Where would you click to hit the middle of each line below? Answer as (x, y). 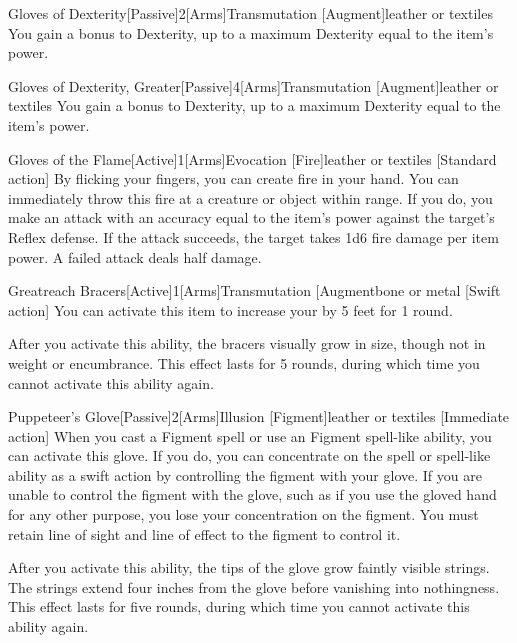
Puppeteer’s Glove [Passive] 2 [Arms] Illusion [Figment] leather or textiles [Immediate (259, 416)
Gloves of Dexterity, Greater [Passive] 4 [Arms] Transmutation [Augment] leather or (253, 85)
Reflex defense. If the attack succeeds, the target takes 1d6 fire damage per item (253, 236)
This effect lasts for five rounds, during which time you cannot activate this (239, 606)
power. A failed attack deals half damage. (135, 256)
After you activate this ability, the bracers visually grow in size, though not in (247, 343)
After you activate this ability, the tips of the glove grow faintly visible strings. (249, 567)
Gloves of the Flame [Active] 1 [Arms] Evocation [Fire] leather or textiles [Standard (252, 158)
